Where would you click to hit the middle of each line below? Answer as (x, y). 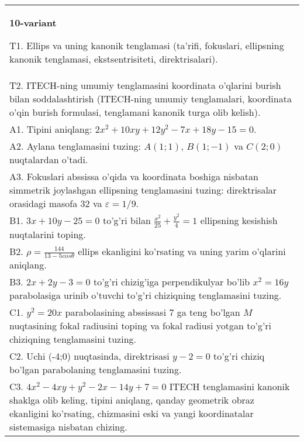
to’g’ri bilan (127, 220)
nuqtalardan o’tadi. (49, 159)
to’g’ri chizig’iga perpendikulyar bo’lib (172, 282)
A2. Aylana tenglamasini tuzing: (75, 146)
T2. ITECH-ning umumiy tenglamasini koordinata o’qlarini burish (145, 85)
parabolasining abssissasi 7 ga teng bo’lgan (153, 312)
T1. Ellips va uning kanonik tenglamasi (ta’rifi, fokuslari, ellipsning (147, 45)
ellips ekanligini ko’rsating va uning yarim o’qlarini (182, 251)
